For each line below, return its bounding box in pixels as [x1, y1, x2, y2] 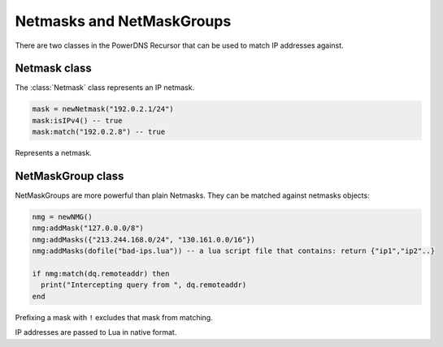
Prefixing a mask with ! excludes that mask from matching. [15, 312, 213, 322]
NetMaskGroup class [15, 169, 124, 183]
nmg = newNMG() [32, 212, 93, 222]
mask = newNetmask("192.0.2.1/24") [32, 105, 174, 114]
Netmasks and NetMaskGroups [15, 12, 232, 30]
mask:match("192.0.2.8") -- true [32, 127, 166, 137]
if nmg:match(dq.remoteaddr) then [32, 269, 170, 279]
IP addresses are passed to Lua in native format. [15, 328, 177, 337]
